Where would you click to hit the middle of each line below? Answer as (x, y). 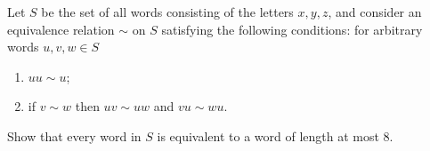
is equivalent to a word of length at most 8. (275, 135)
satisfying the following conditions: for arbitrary (292, 29)
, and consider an (375, 12)
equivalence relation (61, 29)
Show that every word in (74, 135)
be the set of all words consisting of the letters (167, 12)
